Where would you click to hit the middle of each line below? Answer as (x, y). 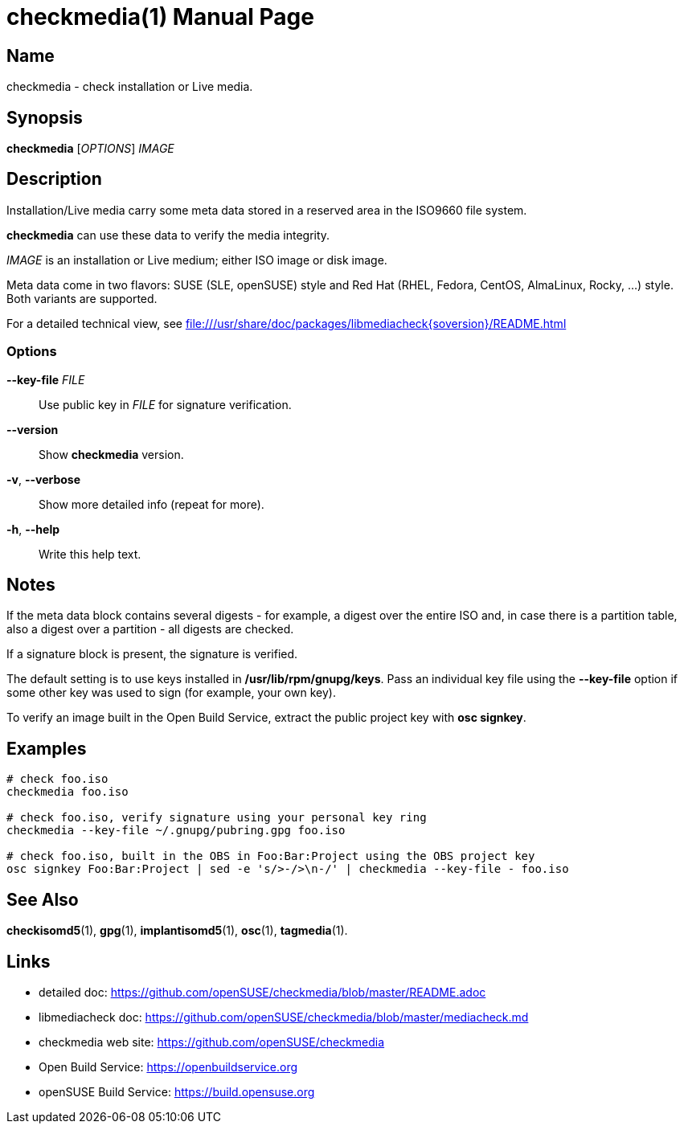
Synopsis (45, 117)
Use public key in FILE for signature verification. (165, 404)
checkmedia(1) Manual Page (160, 17)
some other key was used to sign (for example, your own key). (171, 693)
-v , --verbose (44, 479)
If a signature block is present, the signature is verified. (152, 654)
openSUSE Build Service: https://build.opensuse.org (177, 1091)
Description (54, 179)
